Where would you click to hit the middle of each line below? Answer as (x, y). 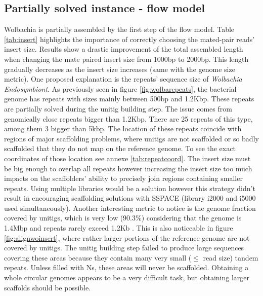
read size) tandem (231, 257)
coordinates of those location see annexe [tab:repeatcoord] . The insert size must (127, 158)
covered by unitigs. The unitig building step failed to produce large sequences (124, 248)
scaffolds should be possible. (48, 287)
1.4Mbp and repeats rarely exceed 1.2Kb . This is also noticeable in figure (119, 228)
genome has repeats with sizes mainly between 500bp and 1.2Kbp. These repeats (129, 99)
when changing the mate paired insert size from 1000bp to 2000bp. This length (126, 59)
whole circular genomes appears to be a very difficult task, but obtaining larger (127, 277)
